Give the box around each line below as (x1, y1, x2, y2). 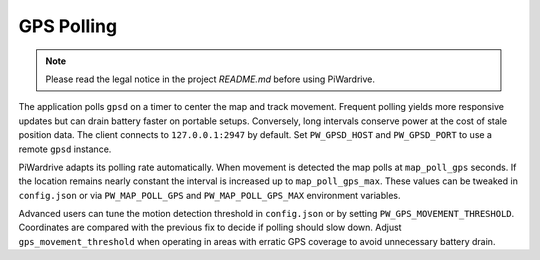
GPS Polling (18, 15, 118, 37)
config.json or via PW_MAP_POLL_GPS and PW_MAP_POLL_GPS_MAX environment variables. (18, 189, 401, 201)
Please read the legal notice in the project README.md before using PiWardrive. (45, 73, 375, 85)
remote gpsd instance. (18, 143, 112, 155)
